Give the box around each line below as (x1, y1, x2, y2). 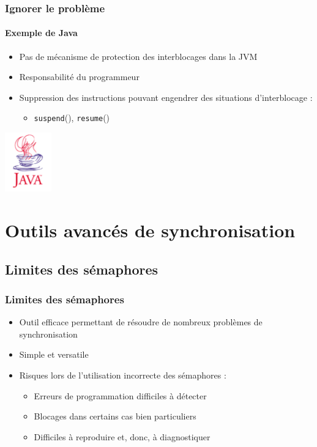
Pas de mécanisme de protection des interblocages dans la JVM (19, 50, 258, 62)
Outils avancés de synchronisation (5, 218, 296, 243)
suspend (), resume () (34, 111, 110, 124)
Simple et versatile (19, 348, 89, 361)
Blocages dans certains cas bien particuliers (34, 410, 196, 423)
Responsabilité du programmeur (19, 70, 140, 83)
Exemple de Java (5, 26, 78, 39)
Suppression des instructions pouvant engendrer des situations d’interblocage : (19, 91, 313, 103)
